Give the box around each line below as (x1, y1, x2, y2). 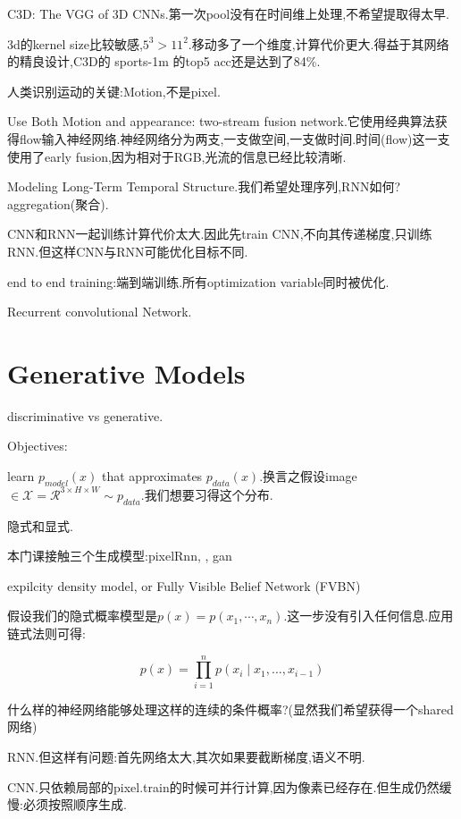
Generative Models (7, 354, 246, 391)
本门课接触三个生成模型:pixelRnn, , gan (7, 546, 232, 565)
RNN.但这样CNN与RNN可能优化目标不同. (7, 241, 248, 260)
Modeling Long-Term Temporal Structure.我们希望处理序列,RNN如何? (7, 177, 401, 196)
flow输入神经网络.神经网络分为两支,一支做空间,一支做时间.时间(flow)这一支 (19, 129, 450, 148)
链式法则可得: (7, 624, 86, 642)
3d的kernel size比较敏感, (7, 34, 143, 53)
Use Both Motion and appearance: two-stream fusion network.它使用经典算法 (7, 112, 435, 131)
